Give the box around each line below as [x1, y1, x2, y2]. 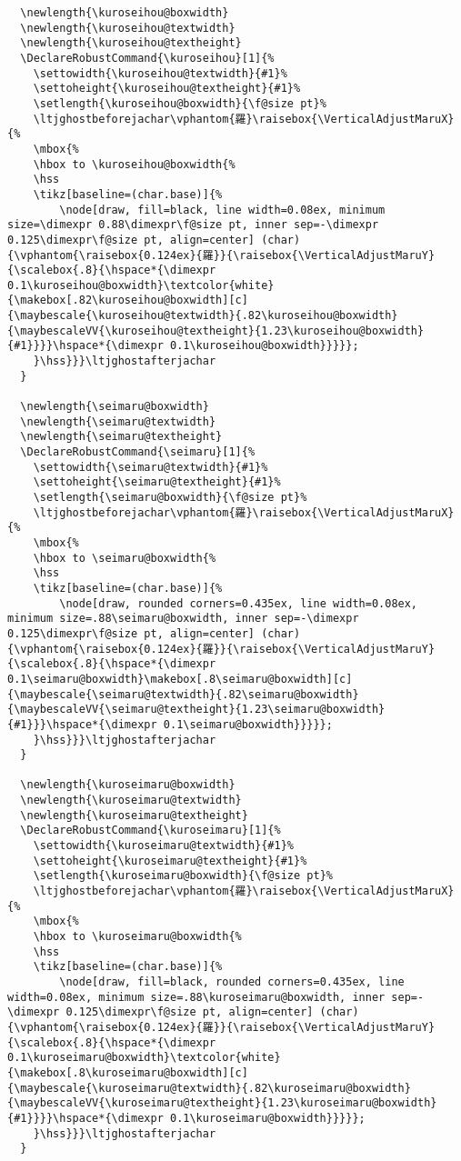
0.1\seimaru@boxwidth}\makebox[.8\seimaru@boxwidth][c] [7, 672, 353, 686]
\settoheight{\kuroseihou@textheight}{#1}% [33, 82, 301, 95]
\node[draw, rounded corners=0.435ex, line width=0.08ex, [59, 596, 418, 610]
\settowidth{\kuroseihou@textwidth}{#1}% [33, 66, 287, 80]
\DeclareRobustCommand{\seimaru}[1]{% [20, 445, 256, 459]
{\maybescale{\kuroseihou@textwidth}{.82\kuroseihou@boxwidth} [7, 309, 398, 323]
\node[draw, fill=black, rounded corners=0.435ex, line [59, 976, 405, 988]
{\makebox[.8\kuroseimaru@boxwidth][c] [7, 1066, 248, 1079]
